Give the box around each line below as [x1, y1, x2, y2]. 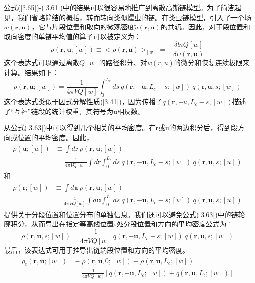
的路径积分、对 [99, 57, 147, 68]
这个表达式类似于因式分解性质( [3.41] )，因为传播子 [4, 96, 163, 106]
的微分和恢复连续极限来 [174, 57, 250, 68]
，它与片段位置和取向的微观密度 [31, 22, 135, 32]
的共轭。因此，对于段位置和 [160, 22, 250, 32]
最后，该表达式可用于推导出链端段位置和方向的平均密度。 [4, 244, 189, 255]
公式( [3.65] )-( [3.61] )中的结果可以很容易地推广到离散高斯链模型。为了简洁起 [4, 2, 241, 12]
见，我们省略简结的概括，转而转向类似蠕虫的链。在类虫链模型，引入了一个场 [4, 12, 251, 22]
